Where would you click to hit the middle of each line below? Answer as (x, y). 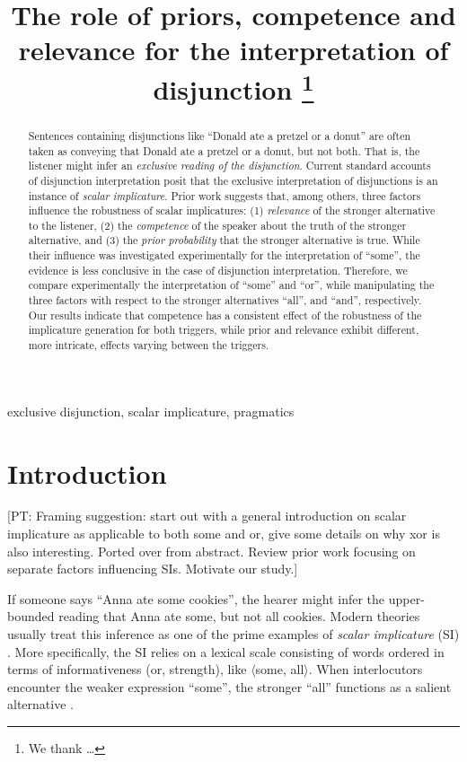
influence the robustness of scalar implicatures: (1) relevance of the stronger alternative (232, 210)
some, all (280, 669)
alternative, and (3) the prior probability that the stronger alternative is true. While (224, 240)
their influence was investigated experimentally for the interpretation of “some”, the (224, 255)
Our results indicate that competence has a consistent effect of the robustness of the (225, 315)
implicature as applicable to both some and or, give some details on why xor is (224, 534)
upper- (406, 598)
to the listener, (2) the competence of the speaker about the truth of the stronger (217, 225)
